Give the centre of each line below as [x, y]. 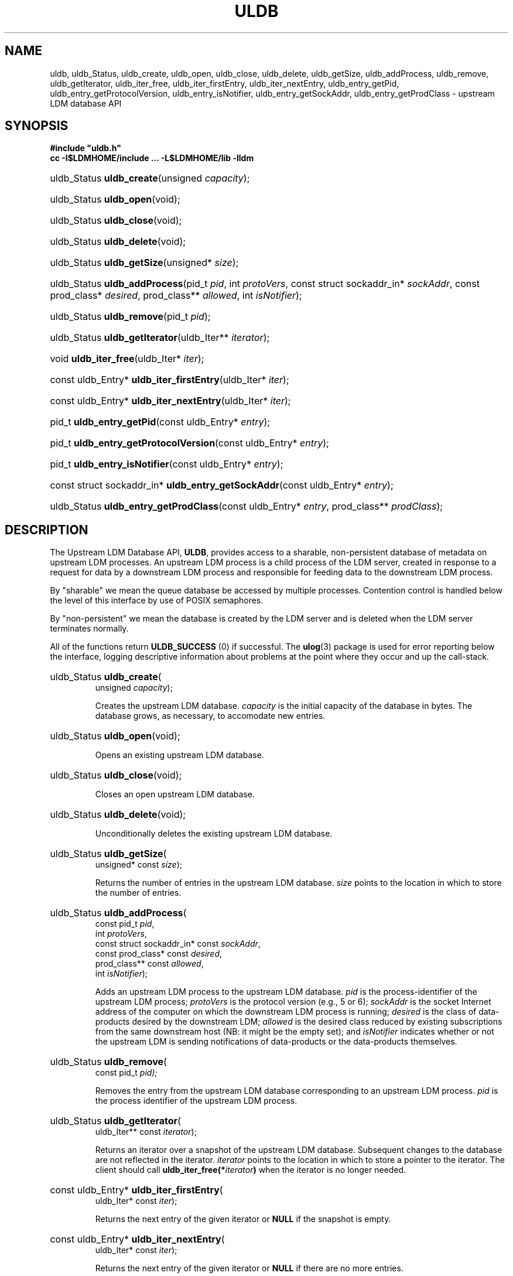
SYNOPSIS [37, 126]
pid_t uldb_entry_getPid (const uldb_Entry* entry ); [160, 422]
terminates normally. [89, 629]
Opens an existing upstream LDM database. [179, 755]
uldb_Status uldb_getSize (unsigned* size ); [144, 263]
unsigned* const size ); [138, 865]
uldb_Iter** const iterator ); [146, 1132]
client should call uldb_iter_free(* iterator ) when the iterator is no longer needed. [251, 1170]
